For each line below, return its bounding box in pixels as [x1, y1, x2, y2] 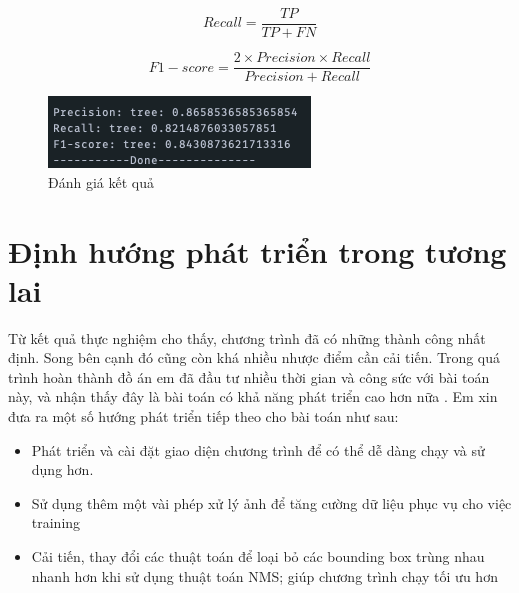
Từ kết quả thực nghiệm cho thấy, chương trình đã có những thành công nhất [8, 327, 486, 348]
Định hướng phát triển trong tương [8, 230, 507, 271]
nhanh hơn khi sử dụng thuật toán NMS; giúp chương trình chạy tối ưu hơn [31, 565, 498, 586]
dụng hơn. [31, 459, 94, 480]
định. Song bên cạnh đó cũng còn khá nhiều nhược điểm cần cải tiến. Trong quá [8, 347, 501, 368]
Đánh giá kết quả [48, 171, 154, 192]
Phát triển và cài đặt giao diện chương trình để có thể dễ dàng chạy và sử [31, 439, 485, 460]
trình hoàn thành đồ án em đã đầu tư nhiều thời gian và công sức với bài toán [8, 366, 490, 387]
